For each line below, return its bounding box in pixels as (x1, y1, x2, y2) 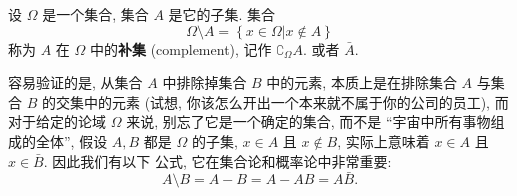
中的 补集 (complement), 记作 (89, 38, 272, 59)
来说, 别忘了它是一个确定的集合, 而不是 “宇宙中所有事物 (126, 111, 491, 132)
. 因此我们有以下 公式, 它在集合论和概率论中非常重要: (43, 150, 392, 171)
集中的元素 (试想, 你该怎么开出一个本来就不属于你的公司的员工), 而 (69, 91, 509, 112)
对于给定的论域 (8, 111, 106, 132)
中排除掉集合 (162, 72, 247, 93)
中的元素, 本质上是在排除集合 (266, 72, 457, 93)
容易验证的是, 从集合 (8, 72, 143, 93)
